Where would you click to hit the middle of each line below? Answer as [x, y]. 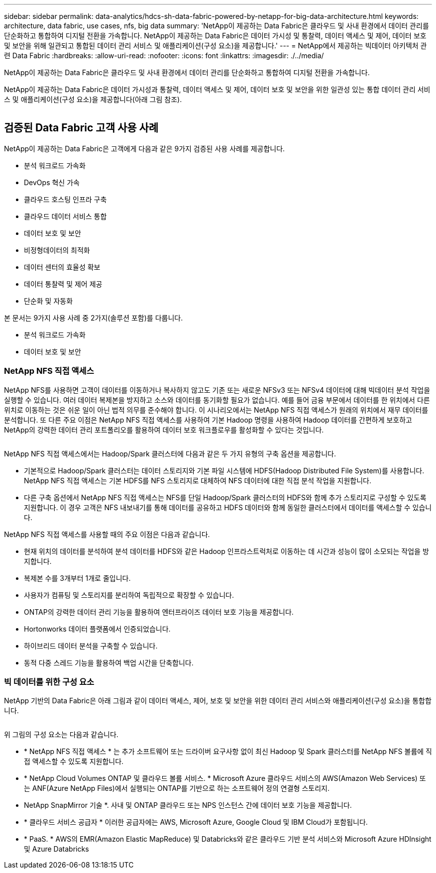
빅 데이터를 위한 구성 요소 [49, 682]
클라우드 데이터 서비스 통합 [65, 216]
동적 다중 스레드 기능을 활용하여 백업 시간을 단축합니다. [109, 662]
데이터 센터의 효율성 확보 [62, 267]
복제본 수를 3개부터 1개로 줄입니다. [77, 578]
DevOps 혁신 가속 [52, 182]
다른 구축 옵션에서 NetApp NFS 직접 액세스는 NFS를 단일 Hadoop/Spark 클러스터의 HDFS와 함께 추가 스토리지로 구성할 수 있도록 [225, 497]
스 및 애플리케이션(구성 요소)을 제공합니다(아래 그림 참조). [93, 99]
